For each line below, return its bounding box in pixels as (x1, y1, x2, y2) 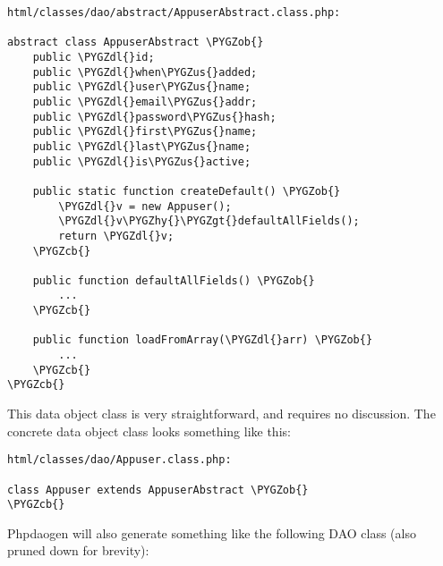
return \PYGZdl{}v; (58, 229, 175, 242)
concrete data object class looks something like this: (7, 421, 291, 440)
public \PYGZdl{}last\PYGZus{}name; (32, 139, 251, 153)
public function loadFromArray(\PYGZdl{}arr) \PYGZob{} (32, 334, 373, 347)
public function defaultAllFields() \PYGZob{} (32, 274, 315, 287)
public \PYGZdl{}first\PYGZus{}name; (32, 125, 258, 139)
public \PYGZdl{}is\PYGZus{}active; (32, 155, 251, 168)
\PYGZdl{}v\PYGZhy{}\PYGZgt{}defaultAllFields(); (58, 215, 360, 228)
